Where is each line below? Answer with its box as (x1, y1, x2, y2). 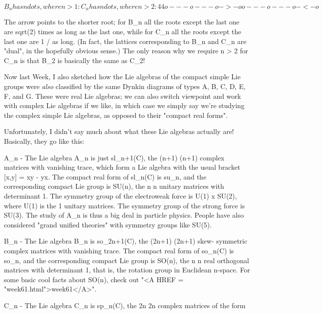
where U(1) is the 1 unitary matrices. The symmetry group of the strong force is (4, 200, 245, 210)
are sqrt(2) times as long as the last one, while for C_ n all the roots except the (4, 26, 241, 37)
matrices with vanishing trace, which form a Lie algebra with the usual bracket (4, 162, 240, 172)
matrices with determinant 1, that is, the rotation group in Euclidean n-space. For (4, 265, 250, 275)
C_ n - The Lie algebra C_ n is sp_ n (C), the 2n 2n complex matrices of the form (4, 300, 246, 310)
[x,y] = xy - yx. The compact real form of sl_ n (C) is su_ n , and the (4, 171, 207, 181)
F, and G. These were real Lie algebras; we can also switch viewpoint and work (4, 90, 241, 101)
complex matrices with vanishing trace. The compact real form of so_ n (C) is (4, 245, 234, 255)
